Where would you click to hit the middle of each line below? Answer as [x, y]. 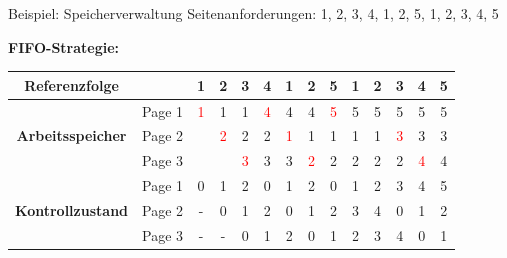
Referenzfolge [71, 84]
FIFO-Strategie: [64, 46]
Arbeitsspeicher [71, 135]
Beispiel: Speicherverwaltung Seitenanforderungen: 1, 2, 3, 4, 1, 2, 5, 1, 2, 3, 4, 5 [253, 13]
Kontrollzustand [72, 209]
